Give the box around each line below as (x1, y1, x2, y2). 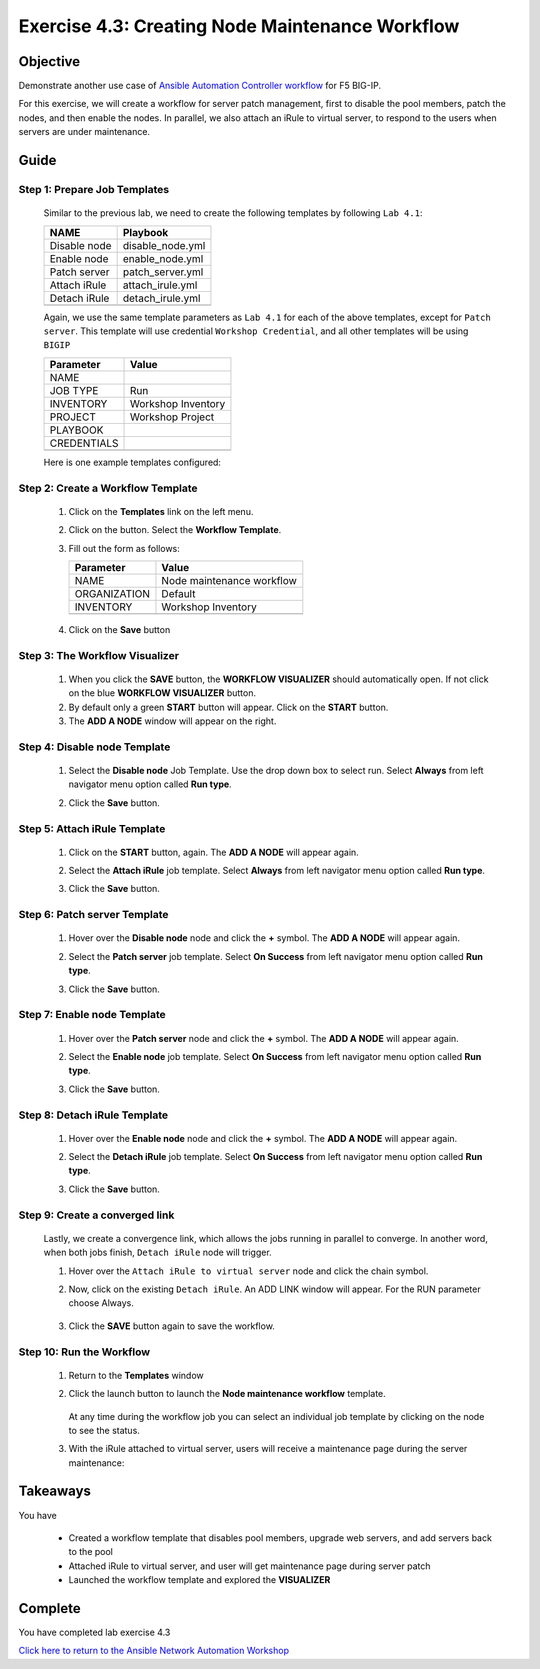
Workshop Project (130, 410, 215, 424)
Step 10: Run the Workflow (18, 1345, 150, 1359)
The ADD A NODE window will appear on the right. (68, 715, 277, 727)
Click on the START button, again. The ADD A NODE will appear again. (68, 846, 359, 858)
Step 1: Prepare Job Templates (18, 183, 170, 197)
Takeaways (18, 1483, 92, 1500)
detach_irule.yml (122, 291, 201, 305)
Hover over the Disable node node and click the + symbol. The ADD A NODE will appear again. (68, 932, 460, 944)
